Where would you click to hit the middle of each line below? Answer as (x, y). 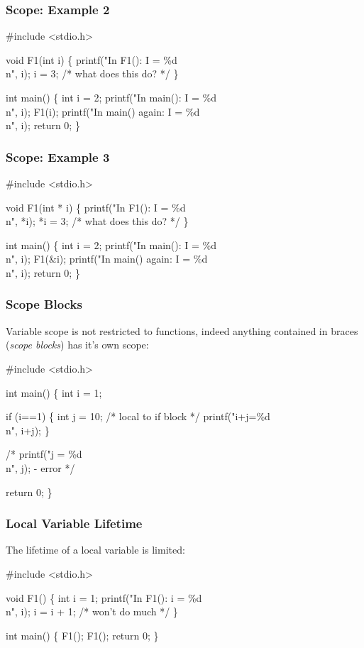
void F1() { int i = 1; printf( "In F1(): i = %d (104, 597)
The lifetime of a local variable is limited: (95, 550)
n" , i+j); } (28, 430)
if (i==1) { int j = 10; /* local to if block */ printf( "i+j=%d (138, 416)
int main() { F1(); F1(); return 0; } (82, 635)
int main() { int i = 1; (54, 392)
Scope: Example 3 (58, 156)
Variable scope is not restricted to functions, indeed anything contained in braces (182, 330)
